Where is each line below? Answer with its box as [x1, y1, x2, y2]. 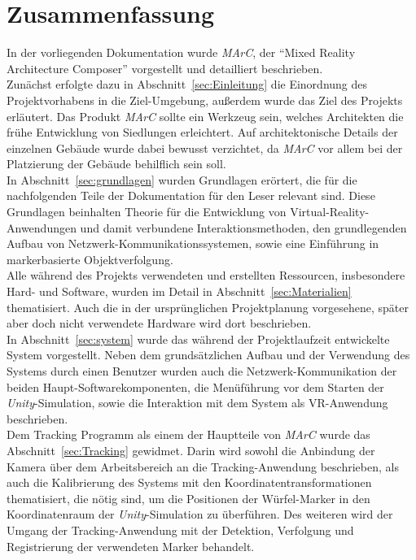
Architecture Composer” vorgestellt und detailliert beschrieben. [7, 59, 323, 76]
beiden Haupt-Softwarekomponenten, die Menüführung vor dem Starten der [7, 378, 384, 395]
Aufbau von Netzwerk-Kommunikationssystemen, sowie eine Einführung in [7, 235, 379, 252]
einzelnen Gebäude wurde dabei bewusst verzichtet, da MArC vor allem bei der [7, 139, 403, 156]
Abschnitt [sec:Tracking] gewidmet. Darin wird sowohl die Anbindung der [7, 441, 375, 458]
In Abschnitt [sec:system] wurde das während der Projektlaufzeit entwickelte [7, 330, 390, 347]
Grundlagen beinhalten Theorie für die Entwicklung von [7, 203, 287, 220]
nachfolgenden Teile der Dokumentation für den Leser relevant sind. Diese [7, 187, 375, 204]
